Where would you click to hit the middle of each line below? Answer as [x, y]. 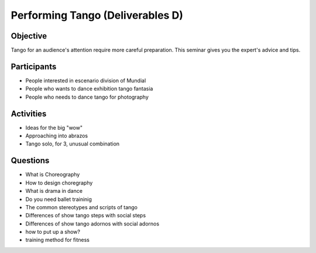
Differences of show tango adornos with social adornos [92, 223]
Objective [29, 36]
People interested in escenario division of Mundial [86, 80]
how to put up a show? [53, 232]
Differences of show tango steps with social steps [86, 216]
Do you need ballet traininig [59, 199]
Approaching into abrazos [57, 136]
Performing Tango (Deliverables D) [97, 15]
